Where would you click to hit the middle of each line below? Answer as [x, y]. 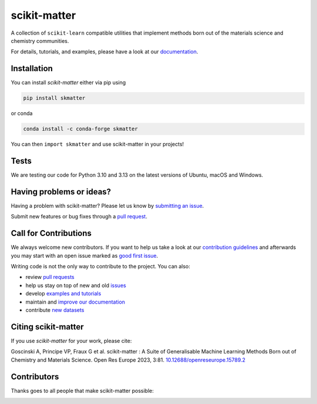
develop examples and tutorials [63, 294]
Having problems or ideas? [61, 192]
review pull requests [50, 277]
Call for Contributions [51, 233]
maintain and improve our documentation [75, 302]
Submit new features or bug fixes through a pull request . [79, 217]
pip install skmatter [54, 98]
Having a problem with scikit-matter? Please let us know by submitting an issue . [107, 206]
